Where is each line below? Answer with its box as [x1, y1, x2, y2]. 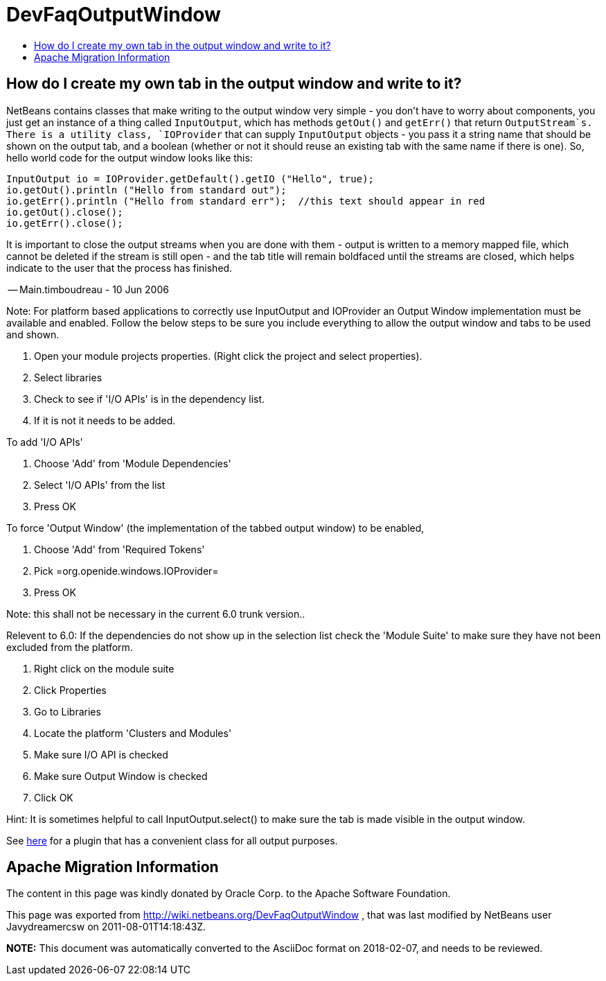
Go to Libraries [34, 705, 101, 718]
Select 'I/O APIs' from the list [34, 478, 166, 491]
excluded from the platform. [6, 641, 133, 653]
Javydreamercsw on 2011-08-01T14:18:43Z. [6, 921, 206, 933]
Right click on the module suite [34, 662, 175, 675]
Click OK [34, 791, 73, 804]
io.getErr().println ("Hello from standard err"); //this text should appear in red [6, 195, 485, 207]
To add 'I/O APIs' [6, 435, 83, 448]
